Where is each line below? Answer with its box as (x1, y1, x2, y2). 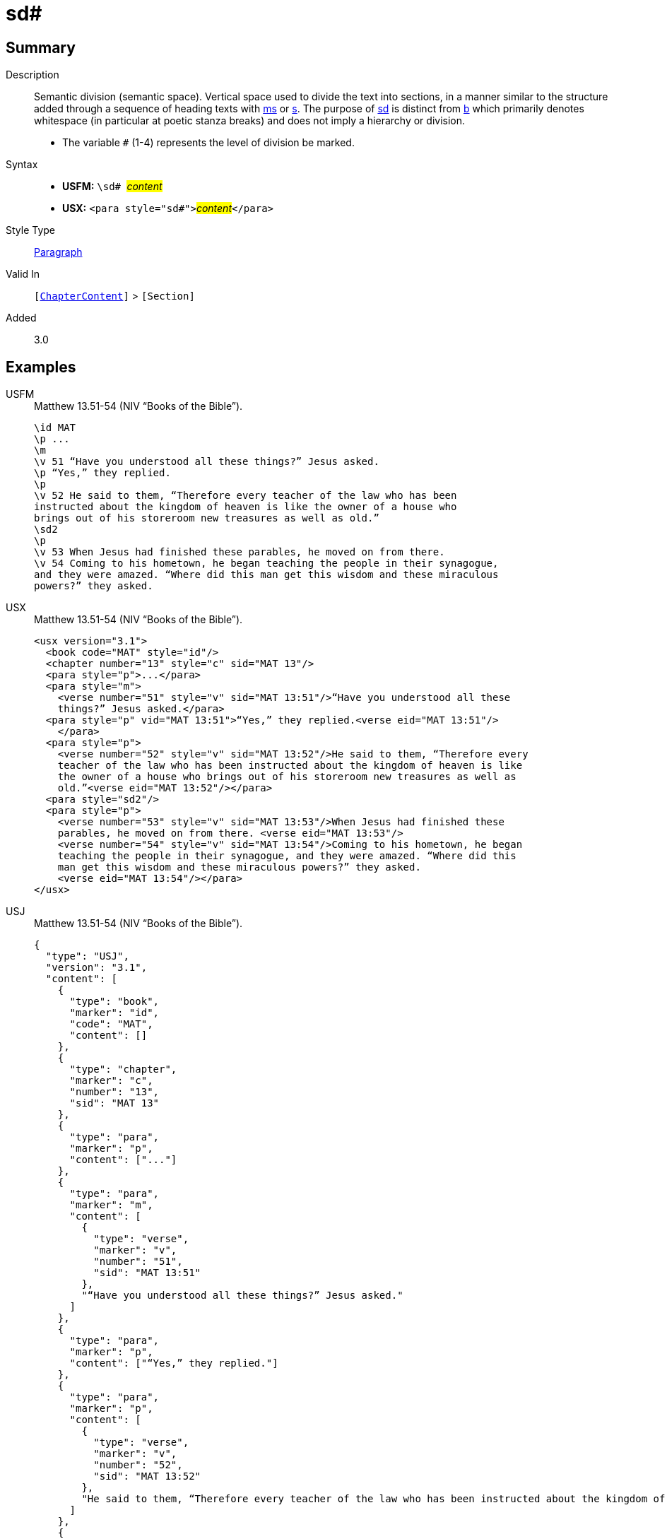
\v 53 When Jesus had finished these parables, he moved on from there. (34, 546, 445, 558)
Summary (6, 38, 76, 57)
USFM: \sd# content (62, 180, 163, 193)
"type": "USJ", (45, 950, 129, 962)
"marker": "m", (69, 1199, 153, 1211)
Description (6, 69, 59, 81)
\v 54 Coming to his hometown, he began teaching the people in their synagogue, (34, 558, 499, 570)
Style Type (6, 224, 56, 237)
